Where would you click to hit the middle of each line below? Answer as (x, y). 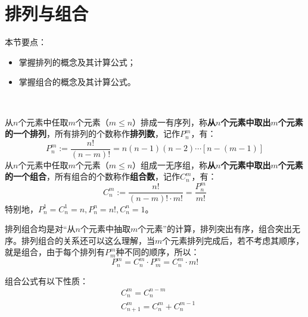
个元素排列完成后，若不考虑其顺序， (233, 240)
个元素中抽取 (106, 229)
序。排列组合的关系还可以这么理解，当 (80, 240)
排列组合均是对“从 (40, 229)
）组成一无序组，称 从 (174, 164)
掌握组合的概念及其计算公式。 (77, 82)
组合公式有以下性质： (46, 280)
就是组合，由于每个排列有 (55, 252)
